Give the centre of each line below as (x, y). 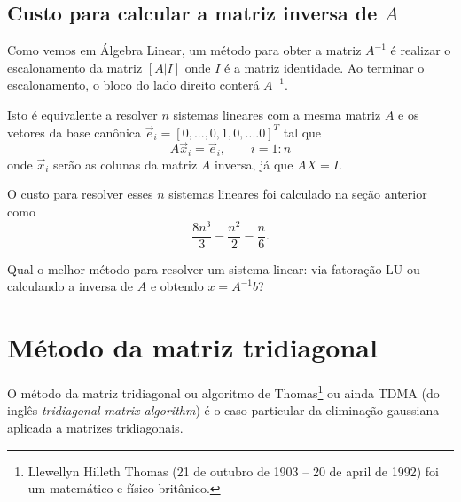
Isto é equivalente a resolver (82, 114)
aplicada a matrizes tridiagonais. (95, 427)
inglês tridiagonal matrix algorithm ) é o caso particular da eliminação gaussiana (223, 410)
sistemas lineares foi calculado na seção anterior (298, 194)
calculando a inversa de (70, 286)
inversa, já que (254, 164)
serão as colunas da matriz (125, 164)
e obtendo (177, 286)
